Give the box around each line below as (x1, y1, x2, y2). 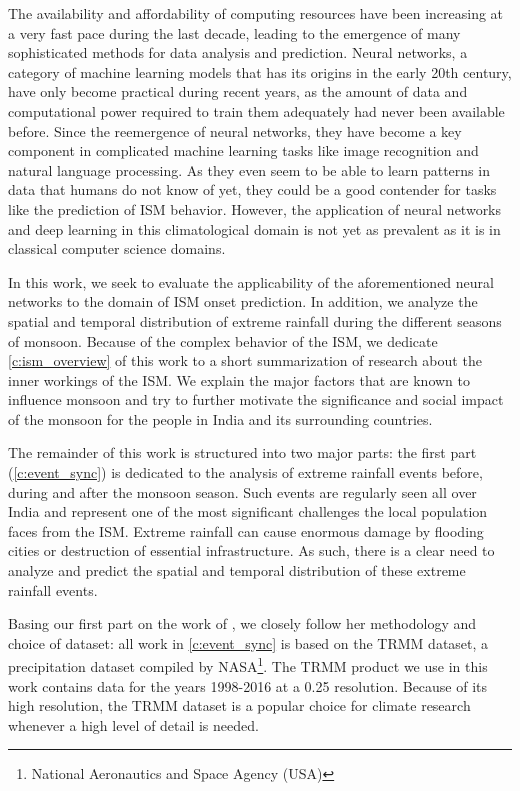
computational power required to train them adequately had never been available (8, 100, 505, 121)
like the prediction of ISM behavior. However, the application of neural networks (8, 198, 502, 219)
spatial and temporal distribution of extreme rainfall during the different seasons (8, 310, 502, 331)
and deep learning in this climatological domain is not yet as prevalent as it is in (8, 218, 501, 239)
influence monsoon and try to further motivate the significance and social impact (8, 389, 504, 410)
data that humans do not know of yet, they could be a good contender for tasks (8, 179, 497, 200)
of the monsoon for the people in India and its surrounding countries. (8, 408, 433, 429)
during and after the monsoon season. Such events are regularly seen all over (8, 481, 477, 502)
